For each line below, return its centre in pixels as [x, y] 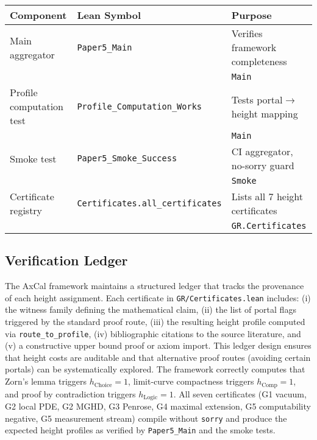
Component [38, 15]
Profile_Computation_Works [139, 106]
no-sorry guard [263, 165]
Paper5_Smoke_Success [127, 158]
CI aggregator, [262, 151]
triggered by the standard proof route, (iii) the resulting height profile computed [155, 322]
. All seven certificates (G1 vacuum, [240, 393]
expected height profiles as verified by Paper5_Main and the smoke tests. [140, 430]
